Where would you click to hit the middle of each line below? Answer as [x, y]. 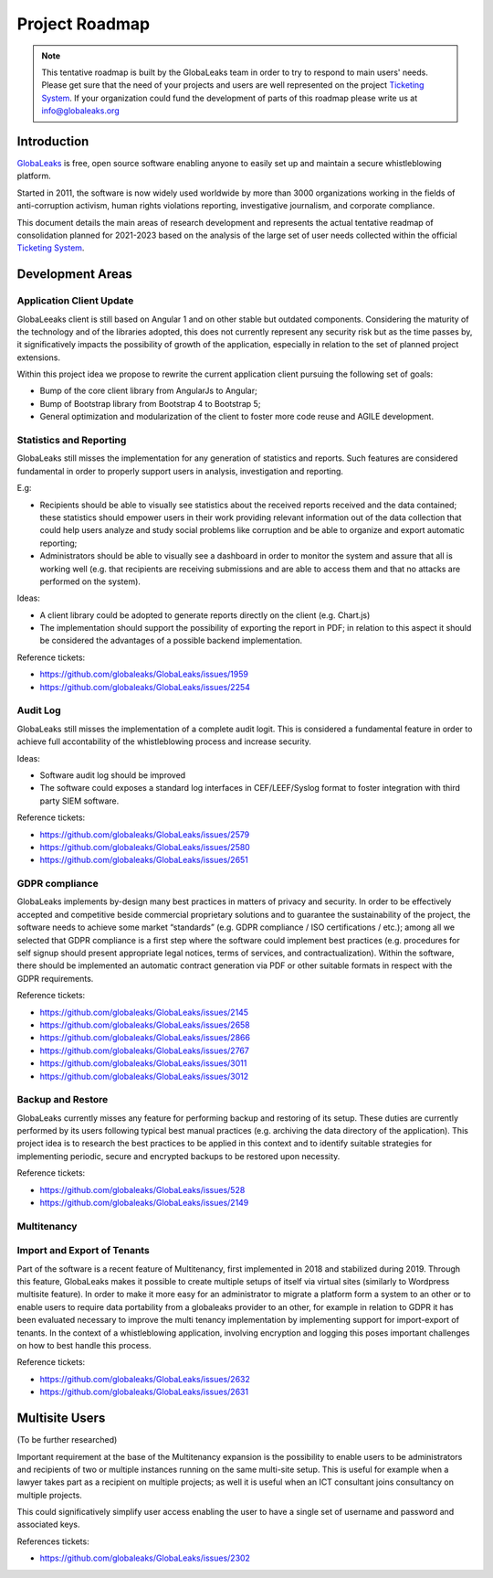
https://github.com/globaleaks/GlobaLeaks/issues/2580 [145, 847]
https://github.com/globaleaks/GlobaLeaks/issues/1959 [144, 674]
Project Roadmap [84, 24]
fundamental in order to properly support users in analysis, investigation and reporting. [180, 471]
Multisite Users [61, 1418]
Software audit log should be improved [113, 775]
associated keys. [48, 1525]
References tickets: [53, 1541]
